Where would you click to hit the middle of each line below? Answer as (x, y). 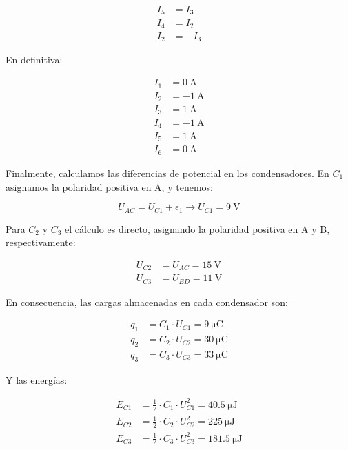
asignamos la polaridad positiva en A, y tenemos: (109, 186)
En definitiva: (34, 60)
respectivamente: (41, 242)
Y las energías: (37, 379)
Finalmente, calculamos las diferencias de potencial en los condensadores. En (167, 173)
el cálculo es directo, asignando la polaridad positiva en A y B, (197, 228)
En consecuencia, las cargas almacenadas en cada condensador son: (147, 301)
